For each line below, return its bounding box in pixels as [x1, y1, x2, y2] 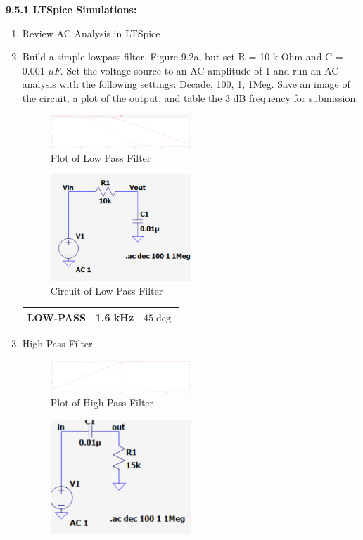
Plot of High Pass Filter [50, 395, 154, 410]
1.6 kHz [95, 309, 134, 324]
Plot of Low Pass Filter [50, 150, 151, 165]
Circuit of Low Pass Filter [50, 283, 163, 297]
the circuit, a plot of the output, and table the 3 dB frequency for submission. [22, 90, 359, 105]
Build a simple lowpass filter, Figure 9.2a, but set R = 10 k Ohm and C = [22, 49, 343, 64]
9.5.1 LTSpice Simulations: [6, 2, 137, 16]
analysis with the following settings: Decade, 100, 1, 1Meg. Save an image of [22, 77, 350, 91]
